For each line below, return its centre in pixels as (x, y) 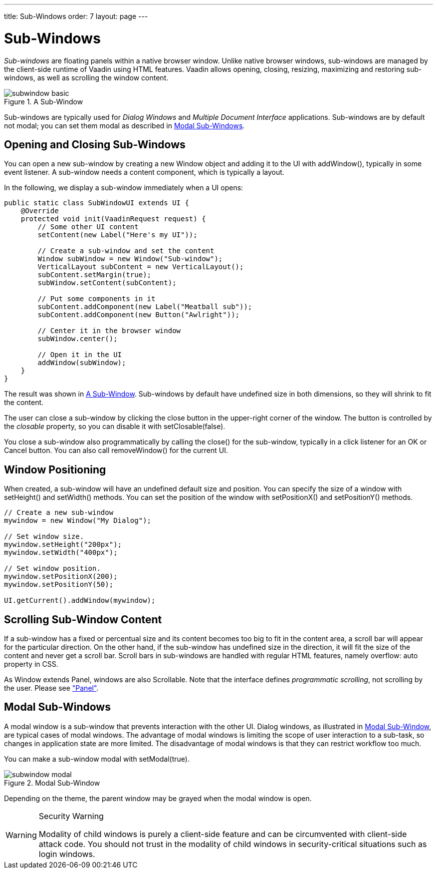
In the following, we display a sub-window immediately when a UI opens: (124, 188)
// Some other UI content (88, 227)
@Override (40, 211)
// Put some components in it (97, 299)
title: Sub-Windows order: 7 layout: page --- (76, 16)
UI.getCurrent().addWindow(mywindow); (80, 601)
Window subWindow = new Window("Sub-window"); (130, 259)
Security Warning (71, 816)
